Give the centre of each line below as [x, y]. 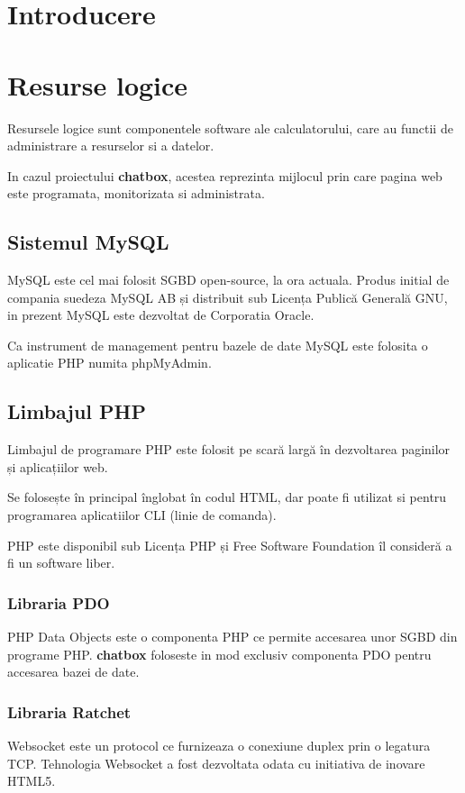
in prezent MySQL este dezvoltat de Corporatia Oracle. [161, 315]
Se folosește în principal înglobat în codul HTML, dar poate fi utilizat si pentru [227, 497]
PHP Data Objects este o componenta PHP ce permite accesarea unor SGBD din [232, 637]
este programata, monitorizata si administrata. [136, 193]
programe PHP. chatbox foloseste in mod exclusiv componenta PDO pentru [219, 654]
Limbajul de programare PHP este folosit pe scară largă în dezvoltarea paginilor [229, 449]
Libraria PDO [59, 602]
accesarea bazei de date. [73, 672]
